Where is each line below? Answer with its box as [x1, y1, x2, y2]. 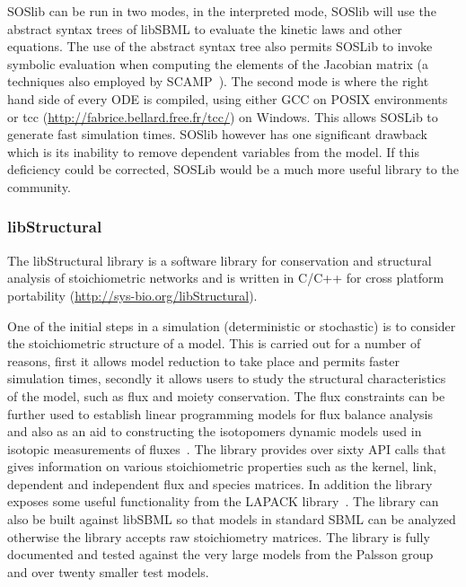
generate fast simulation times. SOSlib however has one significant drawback [7, 125, 427, 144]
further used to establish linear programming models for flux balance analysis [7, 404, 434, 423]
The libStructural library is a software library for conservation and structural [7, 250, 432, 269]
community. [7, 177, 71, 196]
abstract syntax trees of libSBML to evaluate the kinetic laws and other [7, 19, 402, 38]
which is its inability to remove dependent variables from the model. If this [7, 142, 419, 161]
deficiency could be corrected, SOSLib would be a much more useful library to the [7, 160, 459, 179]
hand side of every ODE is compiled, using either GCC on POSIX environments [7, 89, 448, 108]
